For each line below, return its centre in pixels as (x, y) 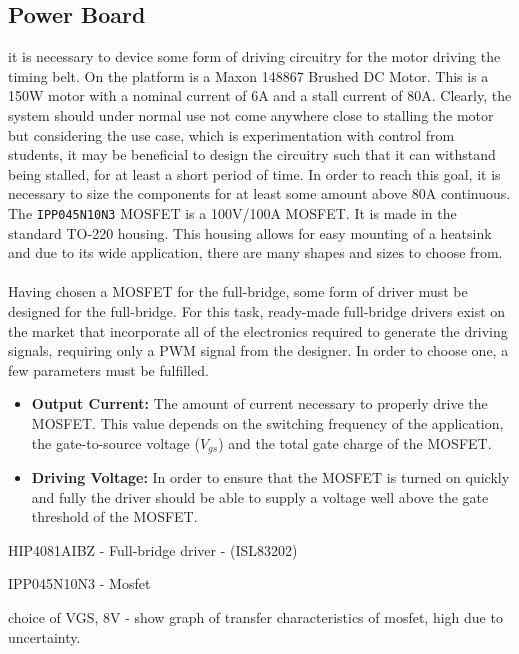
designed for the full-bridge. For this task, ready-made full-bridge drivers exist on (257, 310)
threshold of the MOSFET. (114, 516)
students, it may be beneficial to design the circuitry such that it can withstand (252, 154)
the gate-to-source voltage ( (115, 442)
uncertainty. (44, 636)
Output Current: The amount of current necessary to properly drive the (259, 403)
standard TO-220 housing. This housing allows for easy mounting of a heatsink (250, 232)
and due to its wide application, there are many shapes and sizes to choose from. (255, 252)
